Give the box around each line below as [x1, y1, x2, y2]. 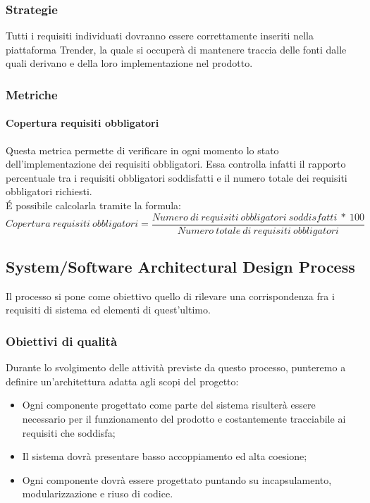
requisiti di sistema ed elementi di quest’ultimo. [6, 302, 211, 317]
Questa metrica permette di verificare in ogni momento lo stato [6, 142, 279, 157]
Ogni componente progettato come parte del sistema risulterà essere [22, 397, 316, 412]
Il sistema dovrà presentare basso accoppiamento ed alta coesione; [22, 449, 307, 464]
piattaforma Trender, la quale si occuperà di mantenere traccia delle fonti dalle [6, 42, 347, 56]
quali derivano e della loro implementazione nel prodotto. [6, 56, 253, 70]
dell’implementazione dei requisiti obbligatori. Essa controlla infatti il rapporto [6, 156, 346, 171]
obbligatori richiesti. [6, 184, 92, 199]
